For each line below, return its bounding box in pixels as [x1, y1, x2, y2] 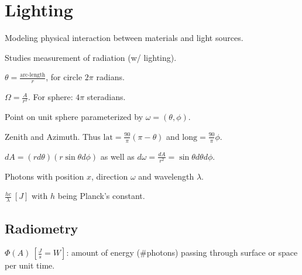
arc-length [20, 72, 46, 78]
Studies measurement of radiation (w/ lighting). [5, 51, 177, 63]
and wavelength [138, 170, 194, 182]
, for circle [46, 71, 83, 83]
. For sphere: [28, 91, 73, 103]
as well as [100, 150, 135, 162]
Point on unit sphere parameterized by [5, 111, 143, 123]
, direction [91, 170, 128, 182]
